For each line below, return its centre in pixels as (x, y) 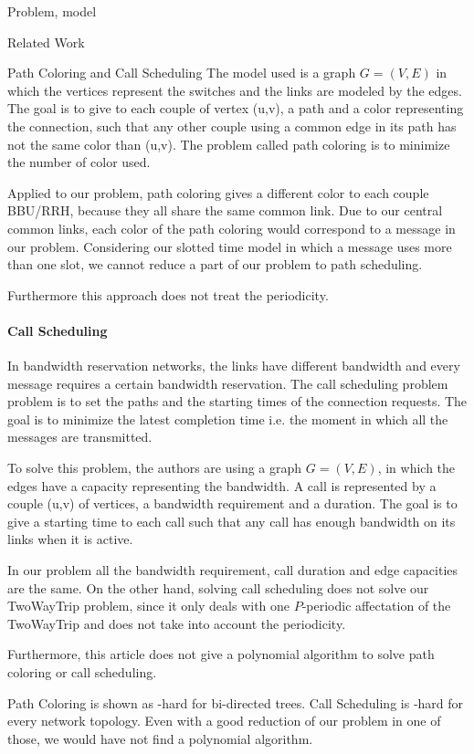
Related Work (46, 42)
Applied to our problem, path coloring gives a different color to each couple (218, 192)
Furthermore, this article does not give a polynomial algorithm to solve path (221, 654)
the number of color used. (79, 162)
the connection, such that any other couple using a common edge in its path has (232, 126)
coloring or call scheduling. (82, 672)
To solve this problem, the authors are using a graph (155, 468)
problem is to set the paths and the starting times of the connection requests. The (237, 401)
